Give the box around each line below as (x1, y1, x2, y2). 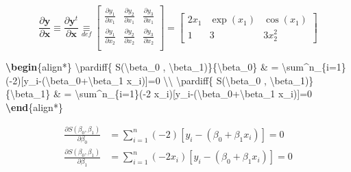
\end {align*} (5, 99, 63, 114)
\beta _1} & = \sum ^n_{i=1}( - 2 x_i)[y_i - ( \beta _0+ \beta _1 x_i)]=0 (10, 86, 313, 101)
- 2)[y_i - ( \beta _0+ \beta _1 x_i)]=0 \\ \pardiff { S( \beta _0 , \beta (9, 73, 293, 87)
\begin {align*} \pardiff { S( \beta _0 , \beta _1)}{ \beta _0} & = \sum (5, 60, 304, 74)
